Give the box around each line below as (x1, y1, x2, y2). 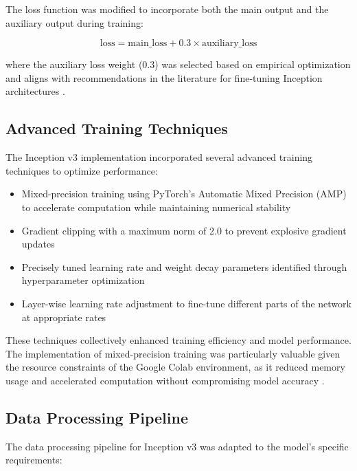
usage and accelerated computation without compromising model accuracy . (5, 373, 325, 387)
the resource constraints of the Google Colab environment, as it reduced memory (5, 360, 345, 374)
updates (21, 237, 55, 251)
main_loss (128, 39, 168, 49)
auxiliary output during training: (5, 15, 143, 30)
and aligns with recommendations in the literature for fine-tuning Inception (5, 70, 323, 85)
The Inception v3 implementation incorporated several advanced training (5, 150, 313, 164)
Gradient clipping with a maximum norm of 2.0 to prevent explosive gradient (21, 223, 347, 237)
